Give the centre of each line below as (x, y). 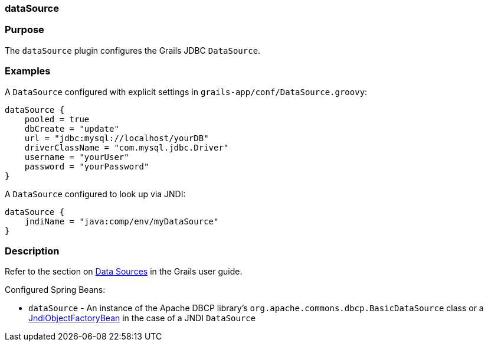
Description (32, 251)
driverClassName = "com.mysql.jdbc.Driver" (127, 147)
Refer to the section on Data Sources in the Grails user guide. (124, 272)
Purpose (24, 30)
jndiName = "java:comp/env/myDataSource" (122, 221)
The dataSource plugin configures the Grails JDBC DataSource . (133, 50)
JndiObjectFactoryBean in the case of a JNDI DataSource (142, 318)
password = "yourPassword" (87, 166)
